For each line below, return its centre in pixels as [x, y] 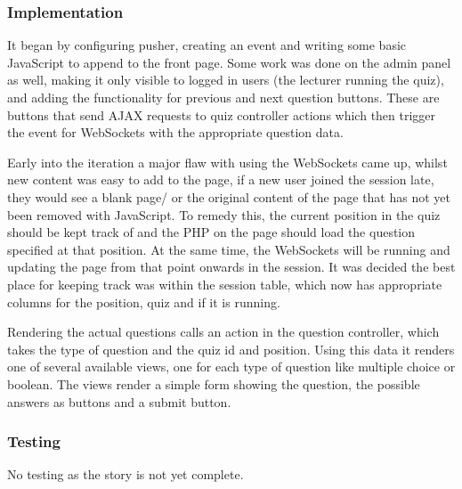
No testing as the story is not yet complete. [126, 474]
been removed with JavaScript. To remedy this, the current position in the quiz [224, 214]
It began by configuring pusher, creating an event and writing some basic [207, 45]
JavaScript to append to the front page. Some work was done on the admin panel [229, 62]
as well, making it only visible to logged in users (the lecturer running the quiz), [226, 80]
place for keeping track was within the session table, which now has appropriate [225, 284]
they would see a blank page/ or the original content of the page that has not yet [229, 196]
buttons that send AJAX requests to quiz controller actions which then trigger [222, 114]
